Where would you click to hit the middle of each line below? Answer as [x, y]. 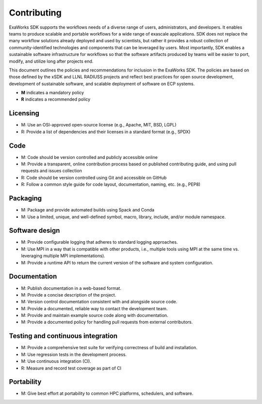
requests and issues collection [51, 171]
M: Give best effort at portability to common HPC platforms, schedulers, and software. [107, 393]
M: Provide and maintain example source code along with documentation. [95, 316]
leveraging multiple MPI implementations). [63, 256]
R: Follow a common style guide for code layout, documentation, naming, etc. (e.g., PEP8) [111, 184]
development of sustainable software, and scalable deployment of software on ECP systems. [102, 84]
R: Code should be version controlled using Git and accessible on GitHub [94, 177]
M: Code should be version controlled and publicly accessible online [89, 157]
